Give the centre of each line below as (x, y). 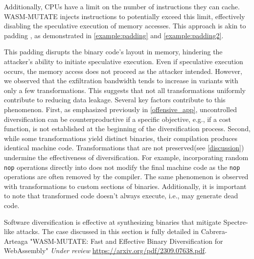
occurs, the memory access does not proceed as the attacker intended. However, (123, 71)
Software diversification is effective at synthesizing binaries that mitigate (113, 222)
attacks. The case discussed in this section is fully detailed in (108, 231)
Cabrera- (214, 231)
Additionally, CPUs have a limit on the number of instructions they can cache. (122, 6)
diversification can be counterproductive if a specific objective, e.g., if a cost (117, 119)
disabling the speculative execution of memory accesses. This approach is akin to (125, 26)
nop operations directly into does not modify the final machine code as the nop (122, 167)
